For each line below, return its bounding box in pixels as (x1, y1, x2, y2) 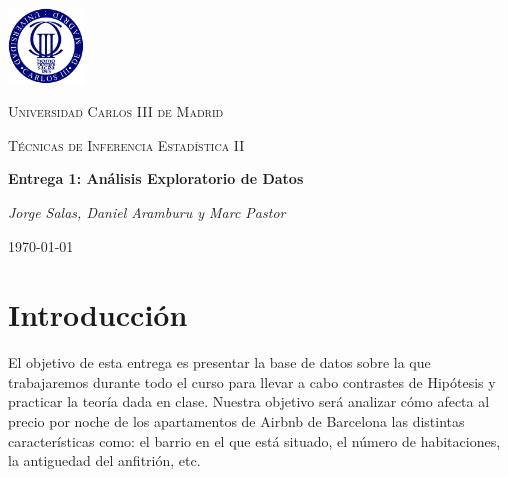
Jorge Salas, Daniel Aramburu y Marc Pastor (8, 201, 286, 222)
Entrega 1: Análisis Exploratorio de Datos (8, 168, 304, 189)
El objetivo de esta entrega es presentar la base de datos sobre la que (8, 352, 431, 373)
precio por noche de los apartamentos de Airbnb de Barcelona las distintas (8, 411, 465, 432)
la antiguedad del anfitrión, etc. (8, 450, 201, 471)
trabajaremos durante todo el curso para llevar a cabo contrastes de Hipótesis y (8, 371, 496, 392)
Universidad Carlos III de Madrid (8, 101, 224, 122)
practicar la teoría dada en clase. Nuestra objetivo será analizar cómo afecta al (8, 391, 490, 412)
